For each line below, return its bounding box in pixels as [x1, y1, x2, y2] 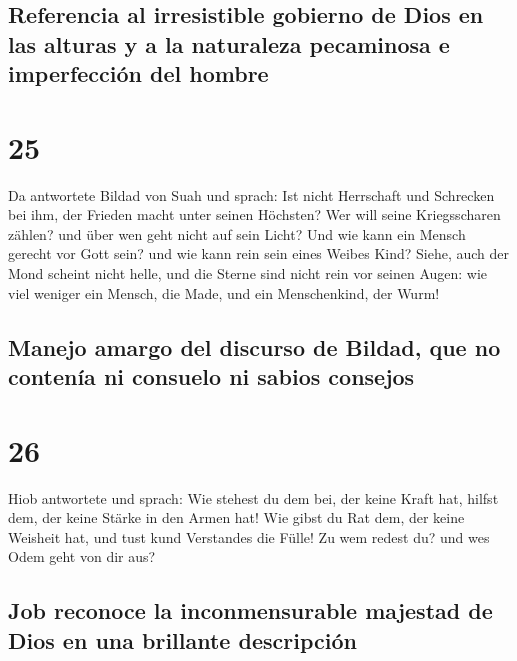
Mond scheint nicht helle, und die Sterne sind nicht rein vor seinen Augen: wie [8, 263, 488, 284]
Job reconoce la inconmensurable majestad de [8, 595, 493, 626]
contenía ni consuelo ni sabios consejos [8, 361, 415, 392]
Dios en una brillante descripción [8, 624, 357, 655]
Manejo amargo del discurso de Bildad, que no [8, 331, 501, 362]
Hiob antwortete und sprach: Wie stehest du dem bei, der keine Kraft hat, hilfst [8, 487, 499, 508]
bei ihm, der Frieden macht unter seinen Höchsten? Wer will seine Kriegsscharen [8, 204, 501, 225]
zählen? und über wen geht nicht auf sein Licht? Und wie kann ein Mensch [8, 223, 466, 244]
